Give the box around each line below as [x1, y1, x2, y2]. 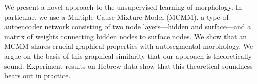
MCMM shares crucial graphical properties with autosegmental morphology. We [4, 41, 253, 51]
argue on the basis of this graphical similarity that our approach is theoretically [4, 50, 252, 61]
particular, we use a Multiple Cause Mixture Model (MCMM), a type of [4, 11, 229, 22]
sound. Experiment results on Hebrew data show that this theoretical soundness [4, 60, 253, 71]
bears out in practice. [4, 70, 71, 81]
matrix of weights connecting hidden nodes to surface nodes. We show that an [4, 31, 247, 41]
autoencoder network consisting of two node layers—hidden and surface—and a [4, 21, 251, 32]
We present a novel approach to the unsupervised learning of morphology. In [4, 2, 242, 12]
